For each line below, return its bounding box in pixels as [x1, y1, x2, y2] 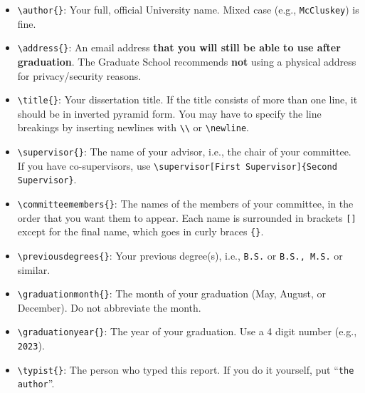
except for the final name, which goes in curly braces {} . [17, 224, 264, 239]
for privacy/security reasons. [17, 68, 142, 83]
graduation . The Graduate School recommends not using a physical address [17, 53, 356, 68]
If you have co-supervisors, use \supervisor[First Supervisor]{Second [17, 158, 337, 173]
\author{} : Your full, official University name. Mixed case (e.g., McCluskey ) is [17, 2, 359, 16]
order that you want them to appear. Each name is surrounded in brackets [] [17, 210, 356, 225]
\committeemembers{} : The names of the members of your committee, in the [17, 195, 354, 210]
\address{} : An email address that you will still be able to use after [17, 40, 341, 55]
